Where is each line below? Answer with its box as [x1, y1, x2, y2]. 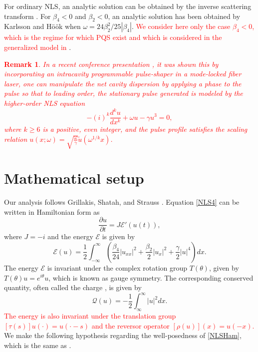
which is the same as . [4, 340, 71, 350]
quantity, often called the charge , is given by [4, 282, 142, 293]
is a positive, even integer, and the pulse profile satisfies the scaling [42, 124, 248, 134]
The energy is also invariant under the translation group [4, 311, 176, 321]
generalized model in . [4, 41, 71, 52]
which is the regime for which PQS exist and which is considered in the [4, 32, 222, 42]
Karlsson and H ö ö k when [4, 21, 81, 31]
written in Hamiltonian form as [4, 206, 100, 217]
